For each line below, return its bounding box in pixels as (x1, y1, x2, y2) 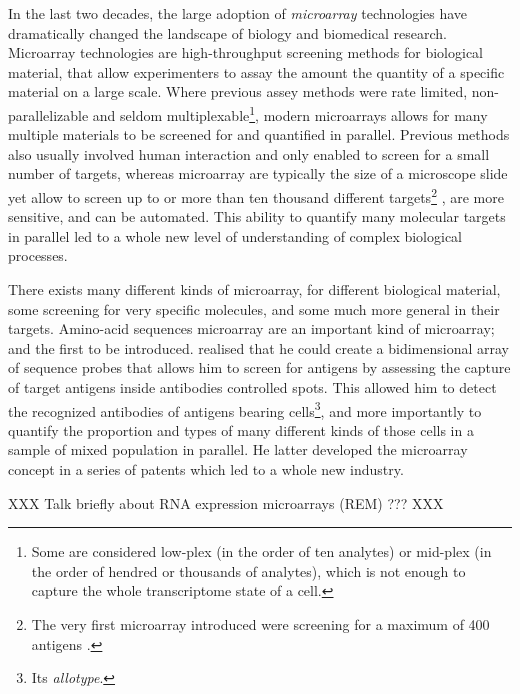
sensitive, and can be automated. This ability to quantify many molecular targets (8, 206, 506, 227)
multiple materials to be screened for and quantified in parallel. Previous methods (8, 124, 510, 145)
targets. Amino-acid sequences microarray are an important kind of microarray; (8, 318, 495, 339)
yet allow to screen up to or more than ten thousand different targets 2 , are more (8, 184, 504, 207)
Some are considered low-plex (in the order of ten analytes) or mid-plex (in (31, 541, 492, 562)
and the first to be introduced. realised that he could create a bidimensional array (8, 337, 509, 358)
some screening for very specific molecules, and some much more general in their (8, 298, 500, 319)
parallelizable (8, 104, 89, 125)
